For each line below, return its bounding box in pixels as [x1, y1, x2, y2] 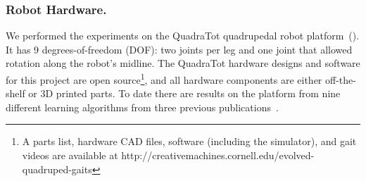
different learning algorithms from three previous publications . [6, 99, 279, 114]
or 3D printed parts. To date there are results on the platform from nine [28, 86, 341, 101]
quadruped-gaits [22, 161, 92, 176]
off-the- [325, 72, 356, 87]
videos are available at [22, 148, 118, 163]
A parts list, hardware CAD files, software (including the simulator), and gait [22, 134, 357, 149]
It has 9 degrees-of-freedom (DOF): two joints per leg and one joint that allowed [6, 42, 353, 56]
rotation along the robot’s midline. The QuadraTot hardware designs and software [6, 56, 360, 70]
